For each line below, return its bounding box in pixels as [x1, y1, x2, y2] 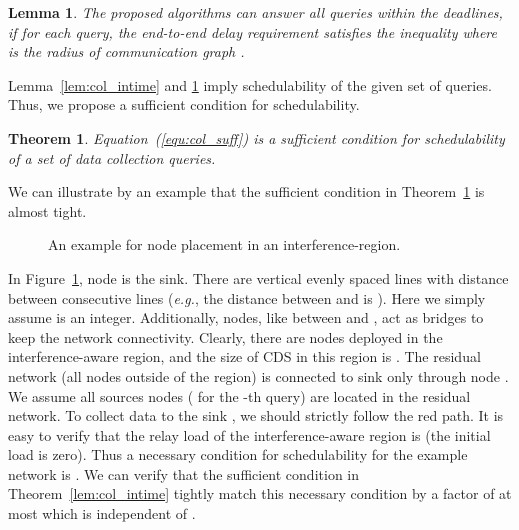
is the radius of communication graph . [8, 41, 245, 62]
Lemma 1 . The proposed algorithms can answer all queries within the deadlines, [8, 2, 503, 22]
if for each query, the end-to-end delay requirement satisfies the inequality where [8, 21, 498, 42]
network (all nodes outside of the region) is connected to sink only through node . [8, 365, 509, 386]
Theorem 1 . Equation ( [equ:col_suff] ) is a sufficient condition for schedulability [8, 127, 505, 148]
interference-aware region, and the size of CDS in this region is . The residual [8, 346, 481, 367]
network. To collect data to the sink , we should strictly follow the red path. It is [8, 405, 504, 426]
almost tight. [8, 200, 87, 221]
